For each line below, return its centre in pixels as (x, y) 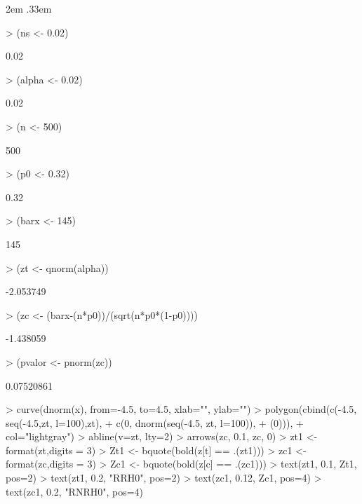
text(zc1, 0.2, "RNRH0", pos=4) (75, 491)
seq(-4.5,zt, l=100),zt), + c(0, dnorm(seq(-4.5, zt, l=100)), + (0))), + (155, 422)
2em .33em (29, 8)
